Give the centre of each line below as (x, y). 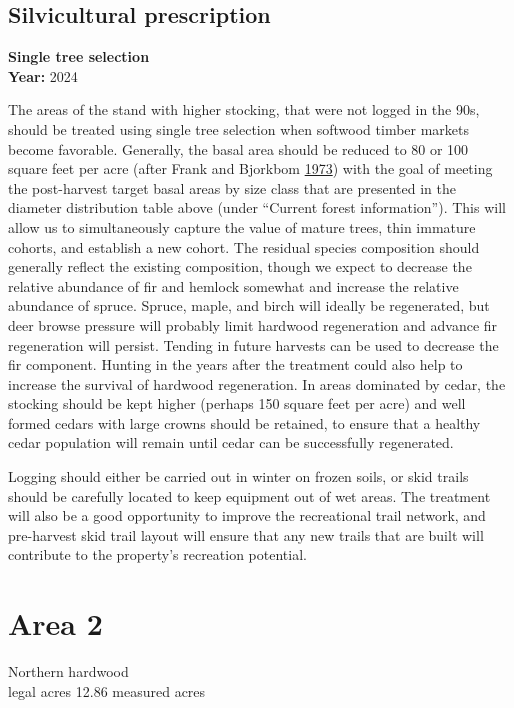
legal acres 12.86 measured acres (107, 690)
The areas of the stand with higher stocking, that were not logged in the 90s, (244, 109)
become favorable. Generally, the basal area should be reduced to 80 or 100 (238, 148)
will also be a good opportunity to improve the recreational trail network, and (247, 515)
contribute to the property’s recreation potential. (157, 554)
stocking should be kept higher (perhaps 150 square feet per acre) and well (237, 403)
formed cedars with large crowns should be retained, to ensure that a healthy (244, 422)
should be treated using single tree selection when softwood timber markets (239, 128)
